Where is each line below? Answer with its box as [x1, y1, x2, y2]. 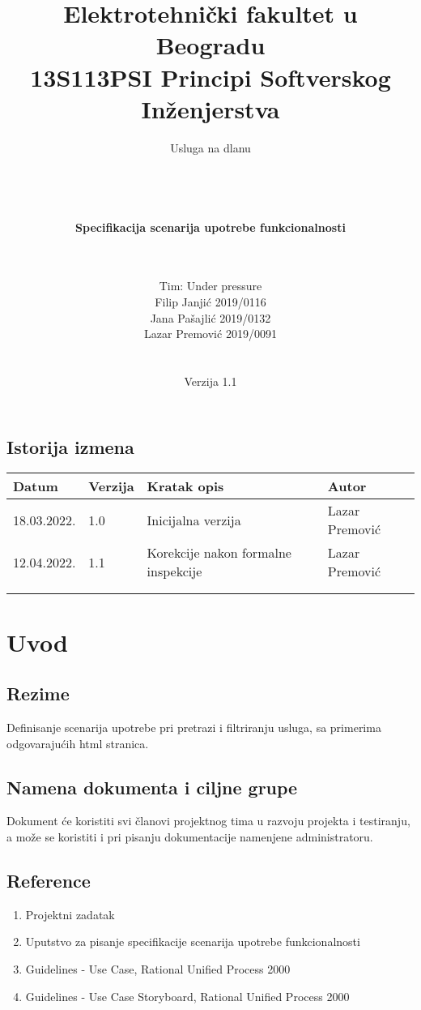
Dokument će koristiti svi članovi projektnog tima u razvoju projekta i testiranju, [6, 812, 410, 829]
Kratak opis [147, 477, 224, 496]
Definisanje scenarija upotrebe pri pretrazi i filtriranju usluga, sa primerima [6, 718, 381, 735]
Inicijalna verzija [147, 510, 241, 529]
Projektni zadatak [25, 905, 115, 922]
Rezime [6, 681, 70, 706]
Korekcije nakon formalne [147, 543, 291, 563]
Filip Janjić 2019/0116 [155, 293, 266, 310]
